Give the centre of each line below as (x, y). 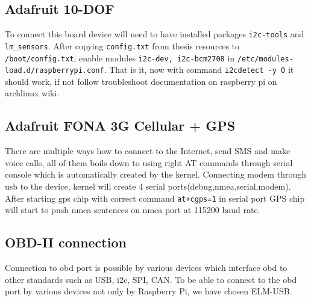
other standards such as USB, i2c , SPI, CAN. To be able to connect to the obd (151, 279)
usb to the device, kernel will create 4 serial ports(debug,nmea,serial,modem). (148, 186)
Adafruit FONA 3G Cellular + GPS (120, 126)
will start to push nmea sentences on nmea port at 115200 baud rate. (133, 210)
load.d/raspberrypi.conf (55, 71)
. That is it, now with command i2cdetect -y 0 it (199, 70)
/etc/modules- (265, 59)
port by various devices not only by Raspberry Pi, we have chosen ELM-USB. (149, 291)
